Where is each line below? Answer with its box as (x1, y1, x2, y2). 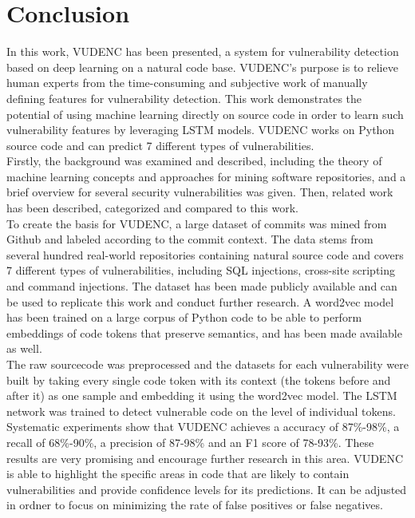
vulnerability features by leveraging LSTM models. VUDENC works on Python (6, 121, 395, 138)
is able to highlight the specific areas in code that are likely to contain (6, 465, 350, 482)
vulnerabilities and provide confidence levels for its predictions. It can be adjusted (6, 480, 407, 497)
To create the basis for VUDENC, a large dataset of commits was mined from (6, 215, 387, 231)
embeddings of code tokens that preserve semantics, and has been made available (6, 324, 402, 341)
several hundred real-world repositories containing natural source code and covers (6, 246, 404, 263)
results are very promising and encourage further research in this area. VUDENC (6, 449, 403, 466)
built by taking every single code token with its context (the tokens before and (6, 371, 391, 388)
